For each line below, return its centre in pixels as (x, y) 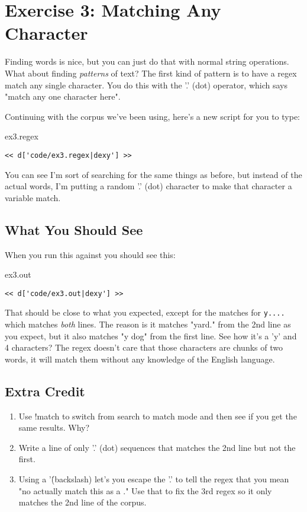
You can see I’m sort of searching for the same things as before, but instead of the (153, 174)
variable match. (33, 197)
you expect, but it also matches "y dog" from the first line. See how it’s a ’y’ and (151, 335)
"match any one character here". (63, 96)
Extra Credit (45, 391)
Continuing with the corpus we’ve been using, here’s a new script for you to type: (153, 116)
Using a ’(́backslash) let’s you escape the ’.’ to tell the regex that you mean (154, 478)
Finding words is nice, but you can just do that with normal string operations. (147, 61)
